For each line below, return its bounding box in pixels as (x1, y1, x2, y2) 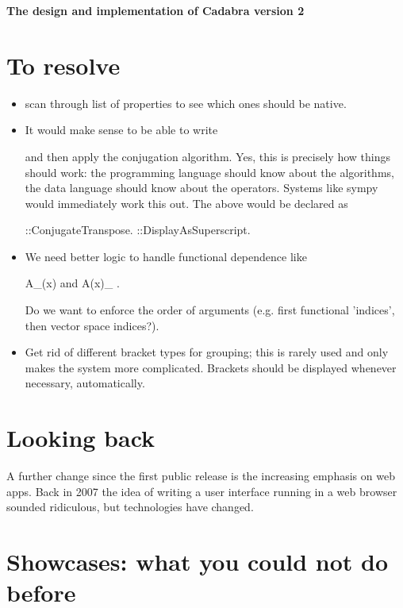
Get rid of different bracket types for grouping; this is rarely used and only (25, 344, 389, 360)
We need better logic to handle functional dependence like (25, 248, 307, 264)
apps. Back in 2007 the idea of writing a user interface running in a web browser (6, 483, 397, 499)
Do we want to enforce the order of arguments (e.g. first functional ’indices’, (25, 302, 395, 318)
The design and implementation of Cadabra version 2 (6, 2, 305, 18)
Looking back (6, 421, 155, 454)
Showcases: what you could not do (6, 545, 389, 578)
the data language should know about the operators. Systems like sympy (25, 179, 378, 196)
